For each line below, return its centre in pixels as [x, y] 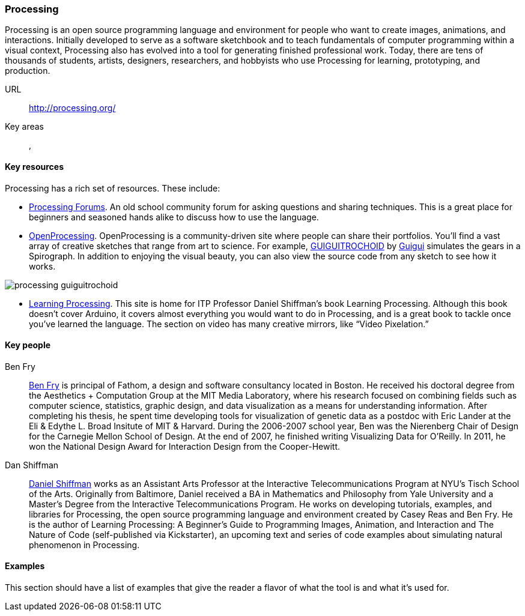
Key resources [34, 166]
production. [28, 71]
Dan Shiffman [32, 465]
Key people [28, 345]
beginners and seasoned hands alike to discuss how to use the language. [174, 217]
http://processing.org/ [72, 108]
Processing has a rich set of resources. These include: [113, 188]
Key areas [24, 127]
